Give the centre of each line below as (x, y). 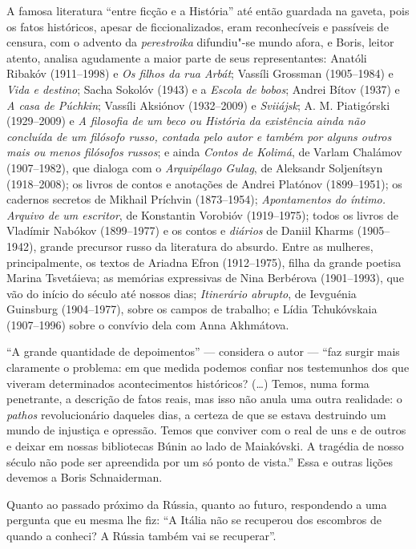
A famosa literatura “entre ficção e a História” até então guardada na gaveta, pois (208, 10)
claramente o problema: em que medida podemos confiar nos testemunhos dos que (208, 367)
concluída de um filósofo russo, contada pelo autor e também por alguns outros (199, 136)
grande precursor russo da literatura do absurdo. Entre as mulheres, (206, 246)
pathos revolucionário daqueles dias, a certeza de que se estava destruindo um (196, 414)
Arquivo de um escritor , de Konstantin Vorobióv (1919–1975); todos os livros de (202, 214)
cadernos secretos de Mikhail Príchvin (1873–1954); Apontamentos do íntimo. (196, 199)
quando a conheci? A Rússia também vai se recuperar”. (141, 535)
